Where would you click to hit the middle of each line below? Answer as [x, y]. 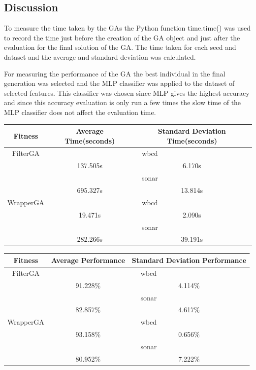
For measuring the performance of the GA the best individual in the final [115, 73]
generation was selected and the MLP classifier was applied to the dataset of [119, 83]
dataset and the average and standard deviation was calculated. [100, 56]
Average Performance [88, 260]
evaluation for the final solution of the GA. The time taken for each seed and [120, 47]
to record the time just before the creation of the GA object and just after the [122, 37]
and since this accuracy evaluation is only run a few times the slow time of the [123, 102]
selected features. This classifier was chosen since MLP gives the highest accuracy [127, 92]
